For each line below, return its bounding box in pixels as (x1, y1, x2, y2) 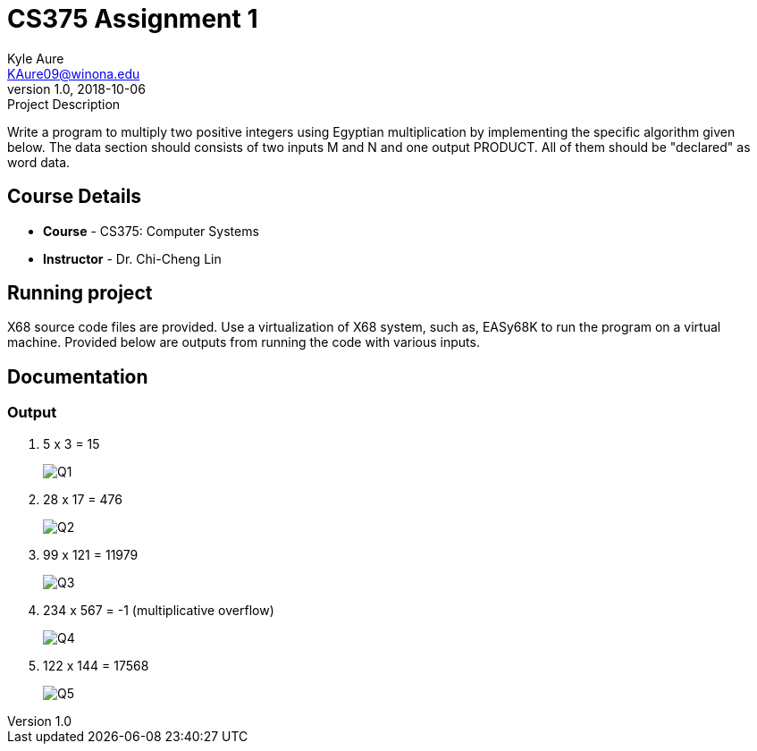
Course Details (7, 185, 142, 208)
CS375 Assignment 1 (7, 4, 258, 34)
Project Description (7, 96, 121, 112)
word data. (7, 154, 71, 170)
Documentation (7, 365, 148, 388)
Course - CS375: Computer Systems (43, 223, 259, 239)
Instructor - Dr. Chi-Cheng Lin (43, 250, 222, 266)
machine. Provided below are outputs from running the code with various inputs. (7, 334, 480, 350)
